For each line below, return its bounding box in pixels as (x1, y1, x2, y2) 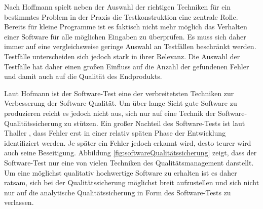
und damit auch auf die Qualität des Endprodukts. (4, 71, 162, 81)
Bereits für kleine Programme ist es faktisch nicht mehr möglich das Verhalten (4, 21, 247, 32)
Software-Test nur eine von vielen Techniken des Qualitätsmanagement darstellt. (4, 157, 254, 168)
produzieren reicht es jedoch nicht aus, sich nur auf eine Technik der (4, 107, 216, 118)
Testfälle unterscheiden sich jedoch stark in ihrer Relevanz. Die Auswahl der (4, 51, 240, 61)
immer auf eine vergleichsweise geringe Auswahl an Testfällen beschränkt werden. (4, 41, 256, 52)
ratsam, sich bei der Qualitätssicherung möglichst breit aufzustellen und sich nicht (4, 177, 259, 188)
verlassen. (4, 197, 34, 207)
